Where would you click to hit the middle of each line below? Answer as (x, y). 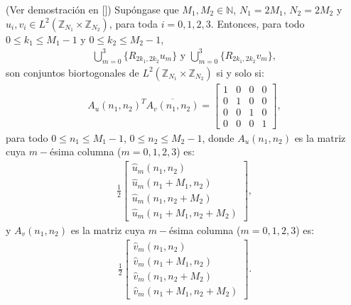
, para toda (133, 23)
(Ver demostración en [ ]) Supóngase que (92, 9)
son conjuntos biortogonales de (72, 72)
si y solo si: (240, 72)
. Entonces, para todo (258, 23)
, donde (218, 137)
